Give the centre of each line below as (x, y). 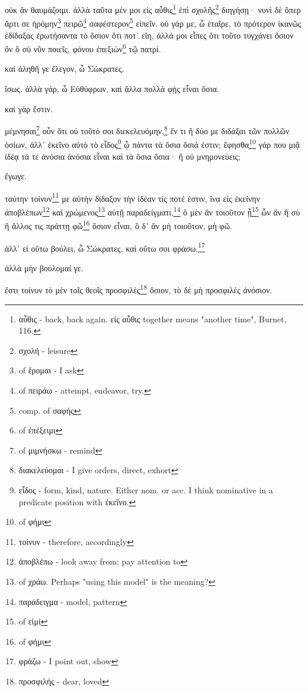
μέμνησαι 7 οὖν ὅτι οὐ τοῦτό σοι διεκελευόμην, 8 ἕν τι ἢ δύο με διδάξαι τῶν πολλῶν (147, 130)
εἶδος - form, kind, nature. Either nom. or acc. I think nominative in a (146, 490)
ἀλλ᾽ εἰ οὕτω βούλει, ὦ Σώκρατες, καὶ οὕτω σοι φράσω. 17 (105, 247)
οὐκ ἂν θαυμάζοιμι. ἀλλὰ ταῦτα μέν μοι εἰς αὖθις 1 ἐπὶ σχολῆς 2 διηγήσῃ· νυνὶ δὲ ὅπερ (153, 9)
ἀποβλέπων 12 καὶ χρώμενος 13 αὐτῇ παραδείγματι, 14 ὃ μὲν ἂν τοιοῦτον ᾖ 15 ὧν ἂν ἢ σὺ (153, 211)
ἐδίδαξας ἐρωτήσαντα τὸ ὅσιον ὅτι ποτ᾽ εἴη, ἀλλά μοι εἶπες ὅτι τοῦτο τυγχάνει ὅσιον (149, 35)
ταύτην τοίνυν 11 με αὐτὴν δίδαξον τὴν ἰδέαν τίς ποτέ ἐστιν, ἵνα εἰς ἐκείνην (132, 197)
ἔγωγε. (16, 176)
